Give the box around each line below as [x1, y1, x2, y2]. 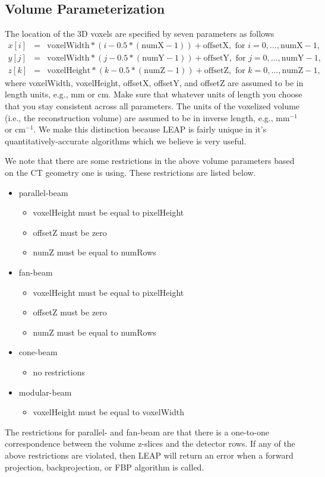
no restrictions [33, 365, 85, 378]
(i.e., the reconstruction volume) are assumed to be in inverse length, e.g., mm [5, 111, 290, 124]
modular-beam [18, 386, 72, 398]
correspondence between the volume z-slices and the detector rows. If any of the [5, 437, 295, 450]
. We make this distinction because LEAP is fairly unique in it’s [33, 123, 267, 135]
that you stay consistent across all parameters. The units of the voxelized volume [5, 100, 300, 112]
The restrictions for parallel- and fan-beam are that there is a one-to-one [5, 425, 269, 438]
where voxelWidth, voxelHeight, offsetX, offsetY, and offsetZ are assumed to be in [5, 76, 304, 89]
